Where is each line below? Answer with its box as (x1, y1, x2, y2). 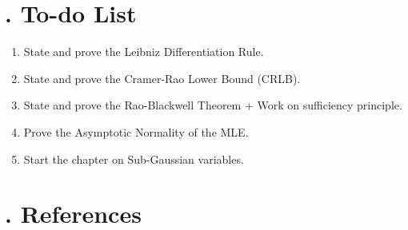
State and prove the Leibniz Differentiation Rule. (23, 43, 264, 60)
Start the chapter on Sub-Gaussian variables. (23, 150, 244, 167)
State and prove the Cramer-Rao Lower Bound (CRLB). (23, 69, 301, 86)
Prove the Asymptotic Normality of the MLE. (23, 123, 249, 140)
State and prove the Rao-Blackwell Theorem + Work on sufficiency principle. (23, 97, 402, 113)
